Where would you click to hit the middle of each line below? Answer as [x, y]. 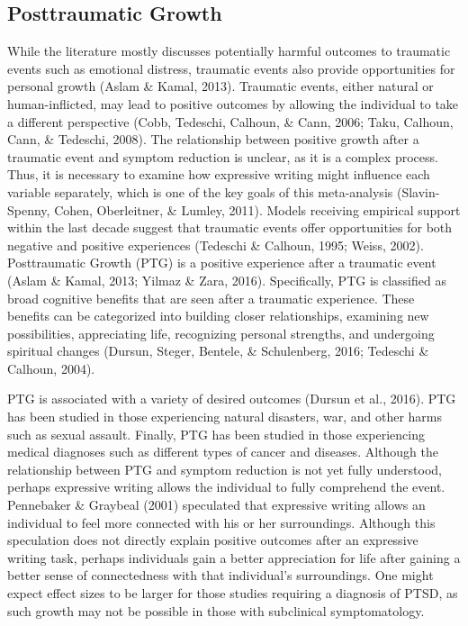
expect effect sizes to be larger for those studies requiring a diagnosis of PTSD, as [233, 593]
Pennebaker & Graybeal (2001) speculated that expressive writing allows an [216, 505]
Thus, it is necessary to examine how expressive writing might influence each [219, 174]
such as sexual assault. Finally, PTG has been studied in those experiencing [216, 434]
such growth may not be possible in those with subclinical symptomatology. [216, 610]
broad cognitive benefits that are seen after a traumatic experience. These [211, 298]
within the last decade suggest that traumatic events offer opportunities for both [230, 227]
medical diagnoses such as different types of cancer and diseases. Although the [223, 452]
